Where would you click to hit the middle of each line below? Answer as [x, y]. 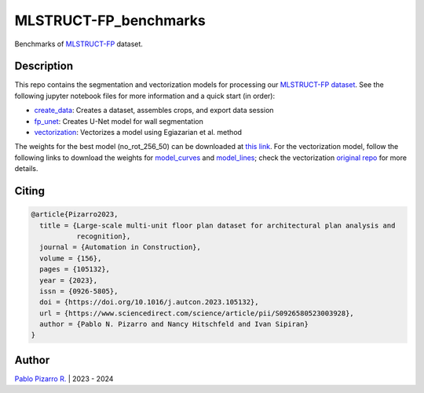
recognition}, [104, 236]
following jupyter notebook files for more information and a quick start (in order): [144, 96]
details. [26, 169]
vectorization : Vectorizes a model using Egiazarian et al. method [138, 133]
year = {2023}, [69, 280]
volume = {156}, [71, 258]
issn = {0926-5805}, [79, 291]
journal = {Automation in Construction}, [121, 247]
